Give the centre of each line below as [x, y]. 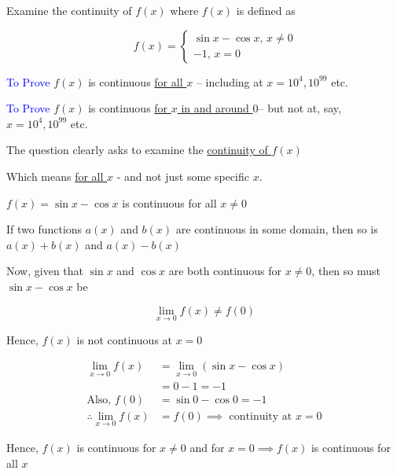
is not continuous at [125, 339]
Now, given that [45, 271]
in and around [215, 108]
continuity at [261, 416]
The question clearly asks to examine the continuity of [137, 150]
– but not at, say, [300, 108]
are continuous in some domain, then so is [277, 229]
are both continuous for [225, 271]
